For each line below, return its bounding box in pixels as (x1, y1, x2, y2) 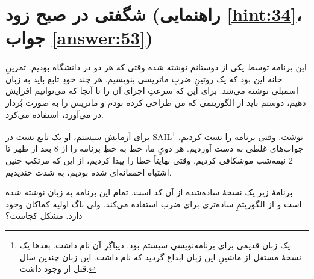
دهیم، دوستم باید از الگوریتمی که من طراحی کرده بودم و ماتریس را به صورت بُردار (5, 96, 306, 108)
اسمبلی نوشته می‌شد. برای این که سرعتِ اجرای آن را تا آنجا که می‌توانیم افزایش (5, 84, 298, 97)
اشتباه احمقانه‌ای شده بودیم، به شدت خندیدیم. (5, 165, 172, 178)
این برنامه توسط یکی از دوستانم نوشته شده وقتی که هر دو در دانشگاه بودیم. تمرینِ (5, 61, 307, 73)
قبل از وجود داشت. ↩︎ (19, 262, 96, 275)
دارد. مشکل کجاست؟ (5, 209, 83, 222)
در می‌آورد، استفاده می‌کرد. (5, 108, 104, 120)
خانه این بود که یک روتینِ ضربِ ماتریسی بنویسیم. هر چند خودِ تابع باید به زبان (5, 72, 283, 85)
